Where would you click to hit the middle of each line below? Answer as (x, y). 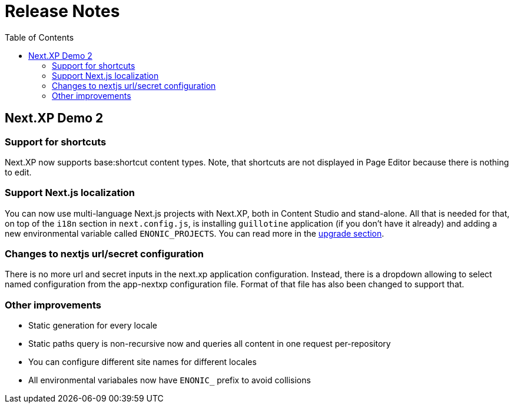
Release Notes (62, 11)
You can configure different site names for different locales (142, 362)
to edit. (18, 172)
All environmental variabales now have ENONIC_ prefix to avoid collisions (170, 380)
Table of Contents (39, 37)
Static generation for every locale (93, 326)
